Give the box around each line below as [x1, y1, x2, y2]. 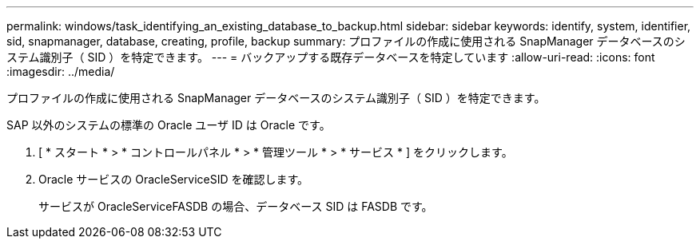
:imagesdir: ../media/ [6, 65, 115, 78]
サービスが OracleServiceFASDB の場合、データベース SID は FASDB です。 [38, 200, 433, 213]
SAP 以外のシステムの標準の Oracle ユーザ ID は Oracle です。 [6, 118, 331, 132]
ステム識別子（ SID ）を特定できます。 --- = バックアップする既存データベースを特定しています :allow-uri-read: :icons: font [6, 50, 655, 64]
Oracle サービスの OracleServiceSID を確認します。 [38, 172, 309, 186]
